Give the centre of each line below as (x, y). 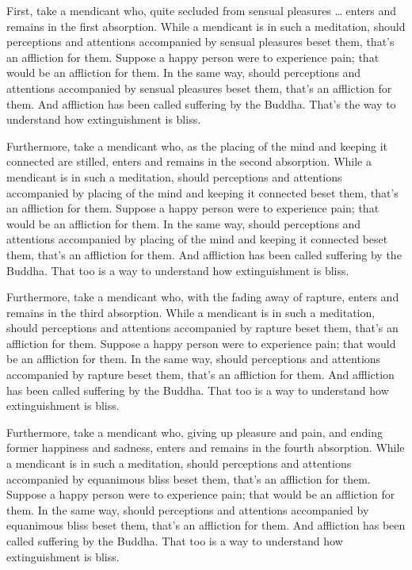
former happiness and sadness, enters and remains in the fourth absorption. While (206, 448)
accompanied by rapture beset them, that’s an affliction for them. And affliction (200, 375)
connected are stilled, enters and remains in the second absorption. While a (189, 161)
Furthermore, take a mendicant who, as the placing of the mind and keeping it (197, 145)
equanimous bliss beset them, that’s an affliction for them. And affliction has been (206, 525)
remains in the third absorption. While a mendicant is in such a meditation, (191, 312)
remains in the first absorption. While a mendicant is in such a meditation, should (206, 26)
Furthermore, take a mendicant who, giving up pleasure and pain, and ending (195, 432)
